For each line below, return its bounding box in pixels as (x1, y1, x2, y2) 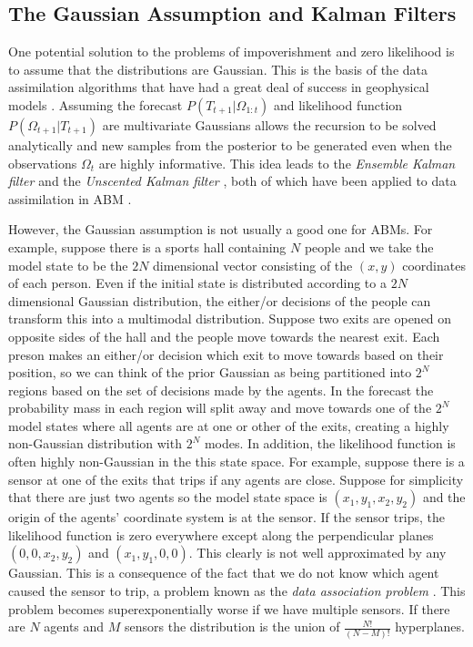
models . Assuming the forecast (8, 95, 183, 114)
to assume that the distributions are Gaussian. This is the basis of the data (8, 59, 428, 78)
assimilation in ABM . (8, 189, 132, 208)
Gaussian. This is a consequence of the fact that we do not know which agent (8, 563, 439, 582)
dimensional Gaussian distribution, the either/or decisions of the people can (8, 291, 431, 310)
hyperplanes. (395, 617, 465, 636)
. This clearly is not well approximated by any (188, 543, 447, 562)
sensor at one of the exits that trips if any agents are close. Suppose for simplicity (8, 469, 464, 488)
